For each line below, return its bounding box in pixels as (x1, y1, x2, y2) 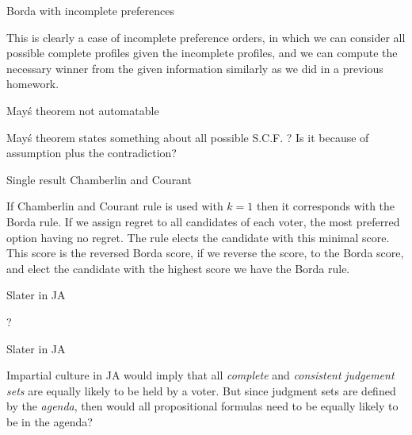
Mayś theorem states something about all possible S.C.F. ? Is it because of (6, 129, 369, 145)
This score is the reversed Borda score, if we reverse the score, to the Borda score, (6, 244, 404, 261)
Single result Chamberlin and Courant (6, 171, 192, 187)
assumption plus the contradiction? (6, 144, 177, 161)
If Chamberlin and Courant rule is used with (6, 198, 223, 214)
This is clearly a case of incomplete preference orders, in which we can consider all (6, 29, 406, 45)
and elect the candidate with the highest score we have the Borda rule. (6, 260, 350, 276)
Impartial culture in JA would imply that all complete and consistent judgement (6, 367, 395, 383)
